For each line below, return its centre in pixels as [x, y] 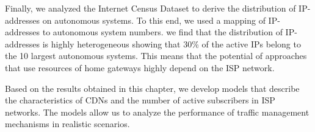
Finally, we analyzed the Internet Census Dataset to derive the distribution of [150, 8]
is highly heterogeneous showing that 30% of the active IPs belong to [172, 43]
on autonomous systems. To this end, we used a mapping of [154, 20]
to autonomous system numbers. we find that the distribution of [162, 32]
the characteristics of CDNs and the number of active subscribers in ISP [140, 100]
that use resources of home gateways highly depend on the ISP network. [140, 67]
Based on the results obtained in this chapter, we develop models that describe [152, 88]
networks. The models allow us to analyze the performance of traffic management [157, 112]
